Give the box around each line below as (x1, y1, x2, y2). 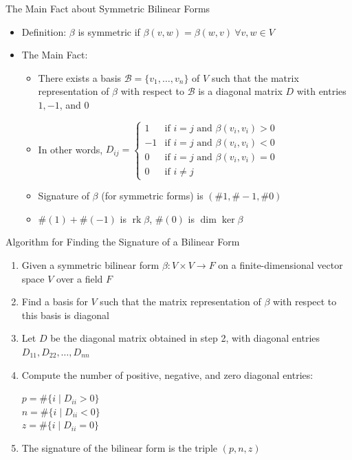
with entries (296, 84, 346, 98)
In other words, (38, 142, 103, 156)
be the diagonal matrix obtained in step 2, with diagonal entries (50, 331, 320, 345)
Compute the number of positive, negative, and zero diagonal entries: (21, 367, 313, 382)
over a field (56, 271, 103, 285)
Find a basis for (21, 294, 88, 309)
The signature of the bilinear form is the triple (21, 440, 218, 454)
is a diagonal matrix (198, 84, 283, 98)
